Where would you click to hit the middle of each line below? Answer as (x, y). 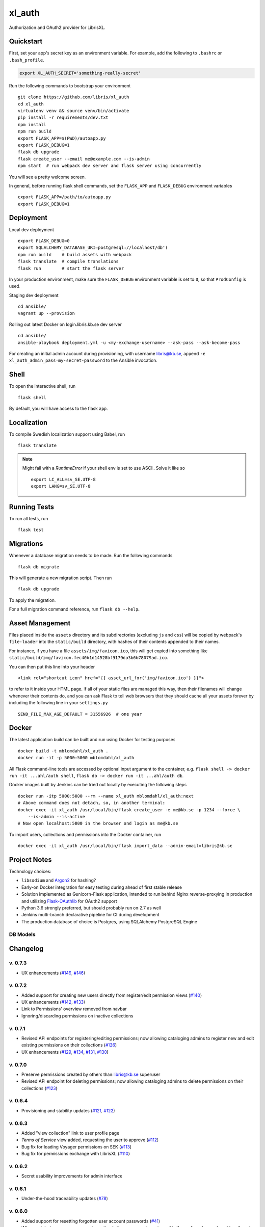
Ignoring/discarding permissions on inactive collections (77, 1015)
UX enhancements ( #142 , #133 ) (53, 1002)
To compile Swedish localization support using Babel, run (67, 434)
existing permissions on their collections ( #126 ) (69, 1045)
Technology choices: (30, 872)
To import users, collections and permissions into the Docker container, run (85, 834)
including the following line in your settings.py (58, 703)
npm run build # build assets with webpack (75, 254)
